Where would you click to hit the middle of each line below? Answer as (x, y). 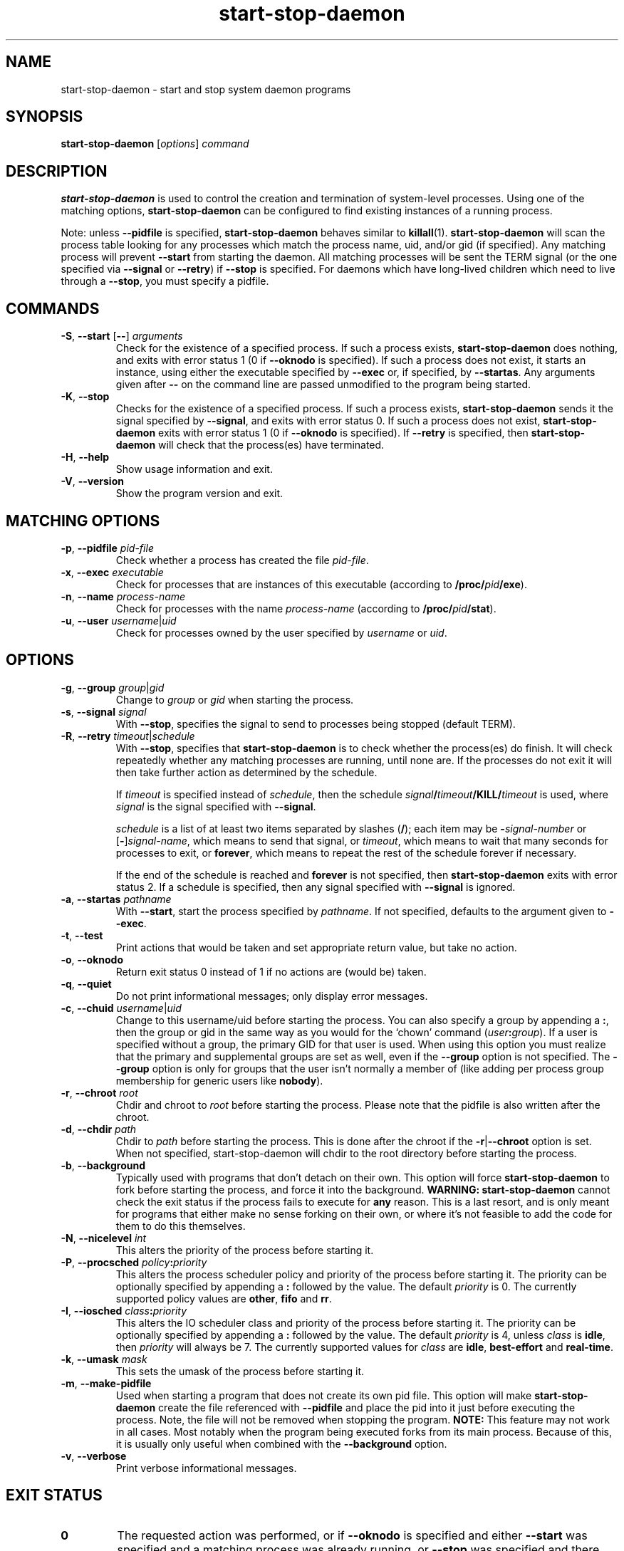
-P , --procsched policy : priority (134, 1262)
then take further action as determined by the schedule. (246, 772)
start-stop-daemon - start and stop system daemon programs (206, 89)
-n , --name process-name (123, 596)
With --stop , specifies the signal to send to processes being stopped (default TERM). (316, 724)
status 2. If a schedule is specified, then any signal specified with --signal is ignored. (316, 887)
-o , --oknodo (92, 959)
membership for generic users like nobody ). (219, 1080)
